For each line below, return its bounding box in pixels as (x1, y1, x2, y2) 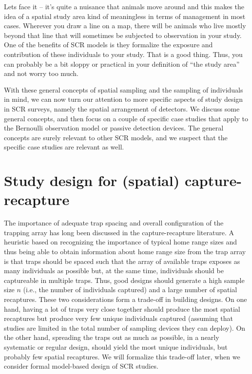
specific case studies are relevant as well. (4, 142, 124, 152)
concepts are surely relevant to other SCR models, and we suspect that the (4, 132, 228, 142)
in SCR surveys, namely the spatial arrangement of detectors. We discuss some (4, 103, 240, 113)
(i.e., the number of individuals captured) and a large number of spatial (23, 284, 237, 295)
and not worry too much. (4, 68, 78, 78)
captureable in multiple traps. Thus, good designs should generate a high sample (4, 275, 245, 285)
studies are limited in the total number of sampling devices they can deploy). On (4, 322, 246, 333)
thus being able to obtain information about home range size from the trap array (4, 246, 246, 256)
